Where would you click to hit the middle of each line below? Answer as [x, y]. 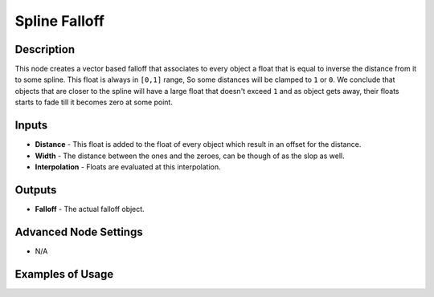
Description [45, 49]
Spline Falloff [59, 21]
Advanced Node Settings [79, 232]
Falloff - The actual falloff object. [90, 209]
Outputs [36, 190]
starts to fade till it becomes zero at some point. [94, 102]
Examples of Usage [64, 274]
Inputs [31, 126]
